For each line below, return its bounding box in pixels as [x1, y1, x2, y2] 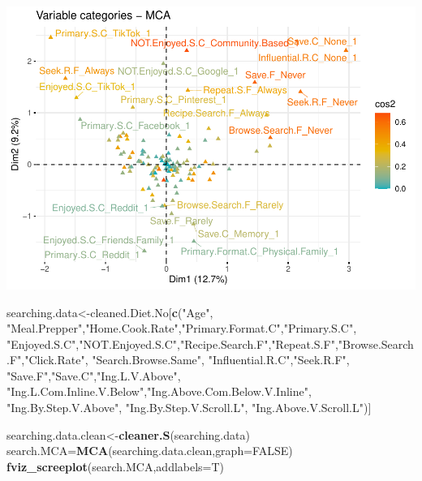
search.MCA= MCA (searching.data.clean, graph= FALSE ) [6, 442, 293, 459]
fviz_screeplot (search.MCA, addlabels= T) [6, 457, 225, 475]
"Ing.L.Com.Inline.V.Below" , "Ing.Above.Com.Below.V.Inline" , [6, 383, 312, 400]
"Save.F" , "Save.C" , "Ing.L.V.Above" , [6, 367, 181, 384]
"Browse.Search [338, 335, 414, 352]
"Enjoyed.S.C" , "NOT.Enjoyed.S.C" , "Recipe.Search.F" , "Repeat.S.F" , [6, 335, 338, 352]
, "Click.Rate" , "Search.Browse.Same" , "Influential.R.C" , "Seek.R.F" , [21, 351, 350, 368]
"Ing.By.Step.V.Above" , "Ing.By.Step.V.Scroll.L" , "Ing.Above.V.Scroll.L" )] [6, 399, 372, 416]
